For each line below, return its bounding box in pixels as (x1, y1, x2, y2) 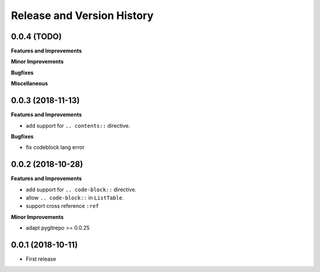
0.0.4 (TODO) (11, 31, 62, 42)
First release (25, 255, 56, 262)
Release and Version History (11, 9, 154, 22)
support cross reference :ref (25, 203, 99, 210)
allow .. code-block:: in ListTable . (25, 194, 124, 201)
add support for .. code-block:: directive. (25, 186, 136, 193)
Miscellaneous (11, 80, 49, 87)
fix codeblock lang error (25, 144, 85, 151)
